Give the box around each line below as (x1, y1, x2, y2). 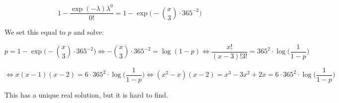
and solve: (74, 26, 104, 37)
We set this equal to (4, 26, 66, 37)
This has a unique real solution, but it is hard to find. (4, 89, 169, 100)
